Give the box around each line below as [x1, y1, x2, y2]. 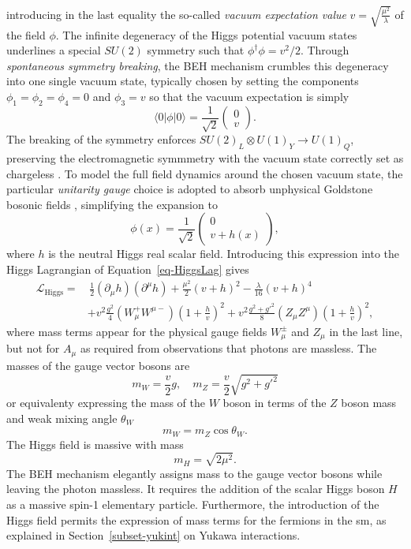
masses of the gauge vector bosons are [6, 357, 190, 373]
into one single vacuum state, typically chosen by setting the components [6, 73, 359, 89]
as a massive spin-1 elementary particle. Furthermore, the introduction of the [6, 496, 379, 513]
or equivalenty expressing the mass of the [6, 394, 205, 410]
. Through [300, 42, 349, 58]
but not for [6, 340, 60, 357]
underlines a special [6, 42, 101, 58]
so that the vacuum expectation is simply [149, 88, 349, 104]
